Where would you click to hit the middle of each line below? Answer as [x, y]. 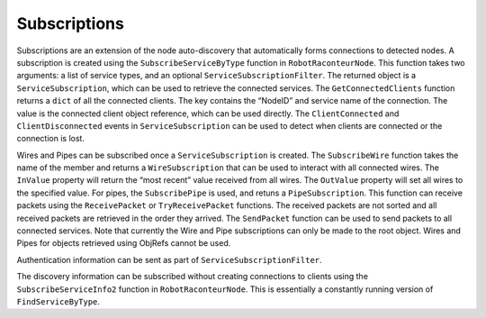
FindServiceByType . [58, 301]
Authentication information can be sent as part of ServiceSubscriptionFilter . [170, 259]
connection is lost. [51, 139]
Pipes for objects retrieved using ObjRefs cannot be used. [124, 243]
